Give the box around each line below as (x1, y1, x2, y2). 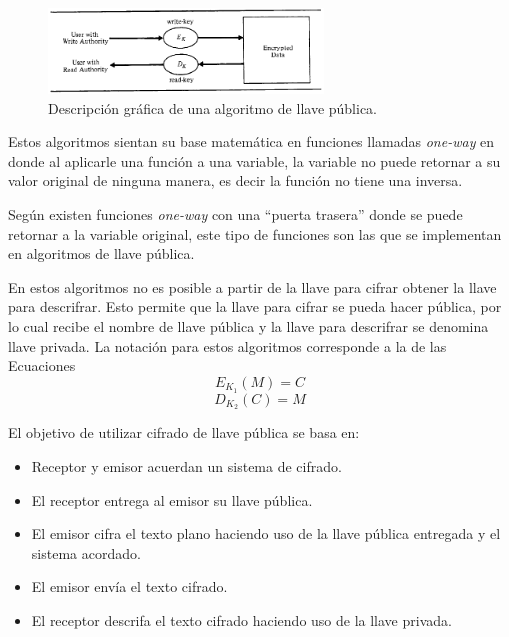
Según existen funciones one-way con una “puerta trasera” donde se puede (8, 203, 463, 224)
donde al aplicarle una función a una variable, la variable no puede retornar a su (8, 150, 501, 171)
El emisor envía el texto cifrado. (31, 576, 228, 597)
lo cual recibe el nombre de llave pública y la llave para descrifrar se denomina (8, 315, 489, 336)
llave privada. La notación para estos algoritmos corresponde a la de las (8, 335, 447, 356)
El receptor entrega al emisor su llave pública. (31, 489, 313, 510)
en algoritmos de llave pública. (8, 243, 195, 264)
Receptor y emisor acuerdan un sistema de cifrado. (31, 456, 342, 476)
